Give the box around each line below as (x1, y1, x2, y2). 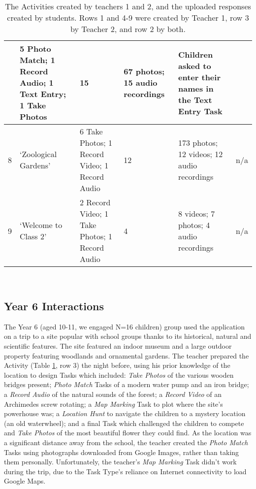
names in (178, 82, 214, 94)
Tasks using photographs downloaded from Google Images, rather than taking (4, 447, 239, 457)
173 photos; (178, 137, 218, 148)
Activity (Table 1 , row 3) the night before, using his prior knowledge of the (4, 360, 230, 370)
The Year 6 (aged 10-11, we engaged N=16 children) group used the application (4, 321, 245, 331)
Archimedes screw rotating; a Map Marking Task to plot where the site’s (4, 398, 223, 409)
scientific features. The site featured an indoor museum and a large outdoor (4, 340, 232, 351)
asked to (178, 60, 211, 71)
